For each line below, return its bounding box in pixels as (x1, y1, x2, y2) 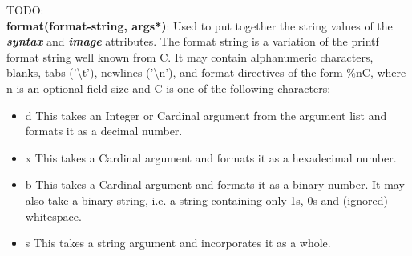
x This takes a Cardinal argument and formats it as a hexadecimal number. (25, 149, 397, 166)
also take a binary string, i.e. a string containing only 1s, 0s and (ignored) (25, 191, 388, 208)
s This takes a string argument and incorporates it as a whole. (25, 234, 331, 251)
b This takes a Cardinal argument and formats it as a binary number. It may (25, 176, 405, 193)
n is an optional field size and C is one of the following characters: (6, 79, 331, 96)
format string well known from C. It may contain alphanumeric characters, (6, 48, 374, 65)
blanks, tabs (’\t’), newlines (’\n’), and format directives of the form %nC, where (6, 64, 406, 81)
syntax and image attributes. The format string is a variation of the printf (6, 33, 379, 50)
